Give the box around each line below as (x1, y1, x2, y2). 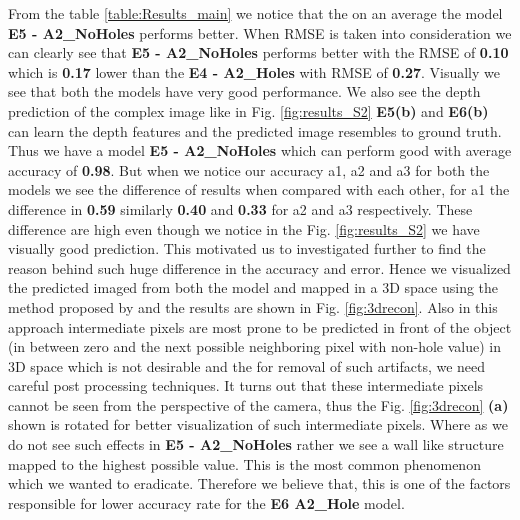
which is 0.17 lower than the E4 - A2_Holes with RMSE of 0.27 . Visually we (8, 61, 501, 82)
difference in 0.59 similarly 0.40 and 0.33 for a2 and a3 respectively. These (8, 198, 473, 219)
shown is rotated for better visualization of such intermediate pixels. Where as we (8, 414, 508, 435)
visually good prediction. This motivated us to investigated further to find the (8, 238, 486, 259)
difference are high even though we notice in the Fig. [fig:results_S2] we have (8, 218, 480, 239)
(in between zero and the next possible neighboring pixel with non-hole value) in (8, 336, 501, 357)
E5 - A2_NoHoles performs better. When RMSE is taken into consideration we (8, 22, 512, 43)
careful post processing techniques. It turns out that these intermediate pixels (8, 375, 484, 396)
